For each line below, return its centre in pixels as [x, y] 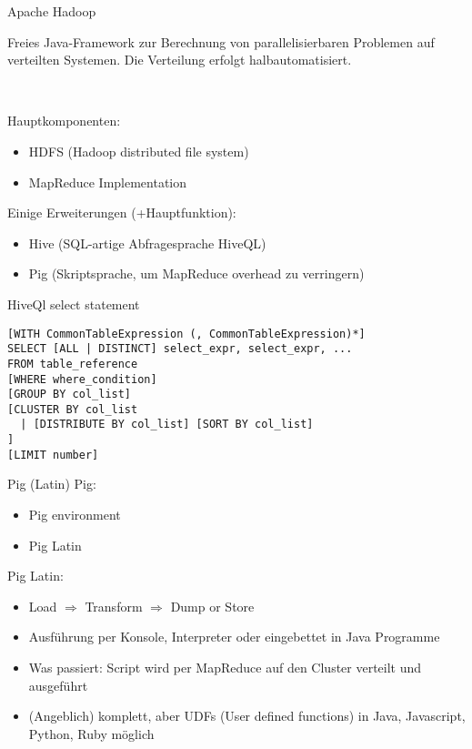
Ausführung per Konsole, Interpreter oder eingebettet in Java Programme [234, 637]
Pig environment [75, 515]
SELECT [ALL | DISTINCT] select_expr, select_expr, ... [180, 349]
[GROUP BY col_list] [70, 395]
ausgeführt [58, 685]
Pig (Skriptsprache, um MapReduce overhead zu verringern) [196, 273]
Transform [114, 606]
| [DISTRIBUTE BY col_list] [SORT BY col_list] [167, 425]
